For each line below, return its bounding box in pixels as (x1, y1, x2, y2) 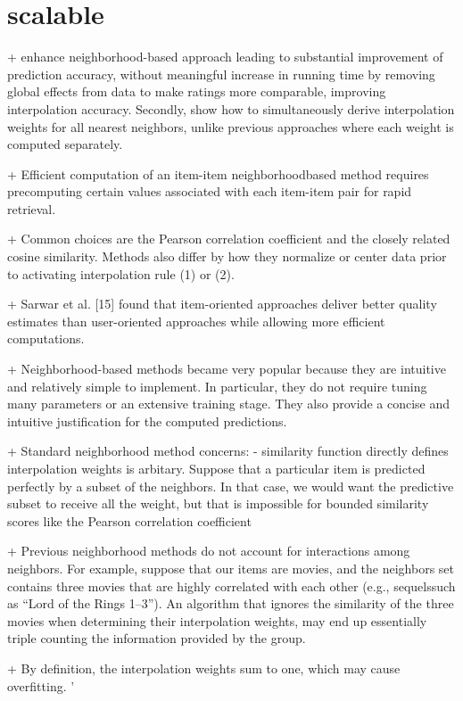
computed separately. (7, 135, 123, 153)
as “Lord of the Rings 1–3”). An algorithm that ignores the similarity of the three (7, 594, 454, 613)
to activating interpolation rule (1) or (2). (7, 264, 235, 283)
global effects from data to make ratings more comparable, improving (7, 82, 386, 101)
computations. (7, 329, 85, 348)
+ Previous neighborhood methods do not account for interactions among (7, 541, 410, 560)
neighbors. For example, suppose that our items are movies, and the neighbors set (7, 558, 455, 577)
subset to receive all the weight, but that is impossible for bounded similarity (7, 494, 429, 513)
